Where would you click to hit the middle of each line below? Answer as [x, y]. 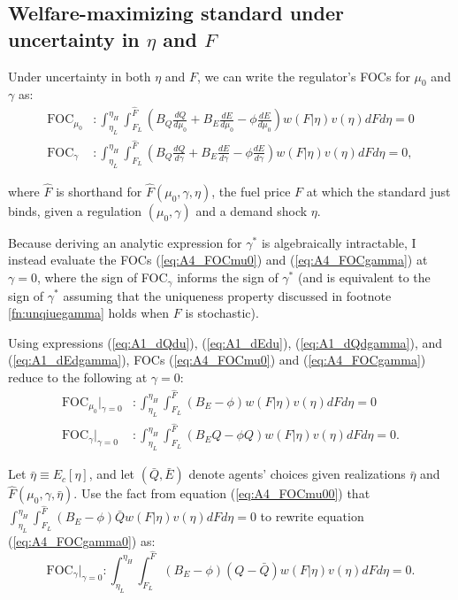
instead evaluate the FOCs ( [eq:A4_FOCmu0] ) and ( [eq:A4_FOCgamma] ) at [218, 260]
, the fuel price [251, 191]
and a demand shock [252, 210]
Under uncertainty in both [80, 76]
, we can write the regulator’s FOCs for [304, 76]
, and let [112, 474]
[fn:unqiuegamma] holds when [89, 313]
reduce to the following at [78, 377]
